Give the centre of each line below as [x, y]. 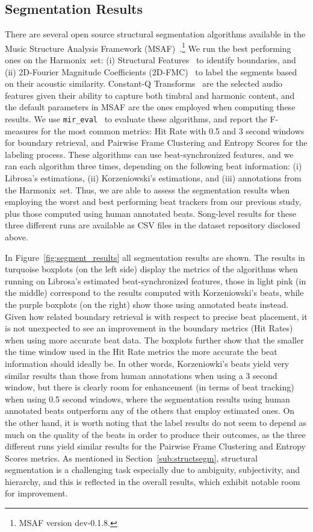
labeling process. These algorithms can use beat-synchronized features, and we [149, 154]
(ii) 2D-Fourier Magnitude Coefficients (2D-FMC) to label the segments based [151, 71]
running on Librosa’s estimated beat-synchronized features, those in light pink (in [156, 280]
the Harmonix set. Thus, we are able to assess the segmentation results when [147, 189]
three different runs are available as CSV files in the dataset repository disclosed [153, 225]
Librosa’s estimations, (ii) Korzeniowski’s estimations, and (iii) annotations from [153, 178]
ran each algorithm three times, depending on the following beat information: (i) [153, 166]
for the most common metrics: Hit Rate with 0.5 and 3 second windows [173, 130]
